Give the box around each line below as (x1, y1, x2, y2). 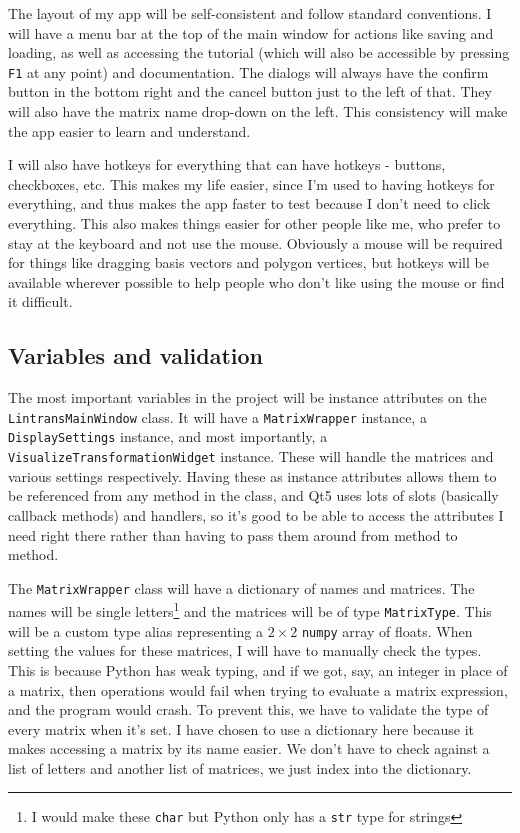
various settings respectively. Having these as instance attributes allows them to (8, 465, 497, 486)
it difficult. (8, 291, 73, 312)
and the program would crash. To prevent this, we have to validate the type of (8, 699, 489, 720)
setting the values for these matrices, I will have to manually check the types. (8, 640, 482, 661)
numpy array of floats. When (301, 620, 473, 641)
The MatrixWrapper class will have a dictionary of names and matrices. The (8, 577, 475, 598)
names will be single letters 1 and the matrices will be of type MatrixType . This (8, 598, 492, 622)
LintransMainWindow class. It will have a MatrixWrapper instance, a (8, 406, 427, 427)
